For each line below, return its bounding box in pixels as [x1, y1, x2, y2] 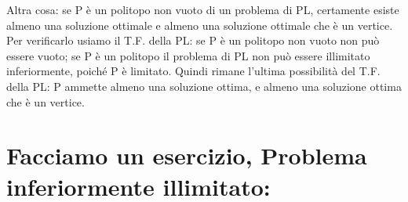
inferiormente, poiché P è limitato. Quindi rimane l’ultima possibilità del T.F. [6, 63, 381, 79]
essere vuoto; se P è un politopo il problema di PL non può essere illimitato [6, 47, 370, 63]
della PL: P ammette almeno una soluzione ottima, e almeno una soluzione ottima [6, 78, 402, 94]
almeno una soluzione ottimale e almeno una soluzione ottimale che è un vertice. [6, 16, 393, 33]
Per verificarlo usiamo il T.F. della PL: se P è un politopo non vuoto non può [6, 32, 380, 49]
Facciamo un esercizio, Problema [6, 139, 367, 171]
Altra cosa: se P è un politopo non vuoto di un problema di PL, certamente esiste [6, 2, 399, 17]
